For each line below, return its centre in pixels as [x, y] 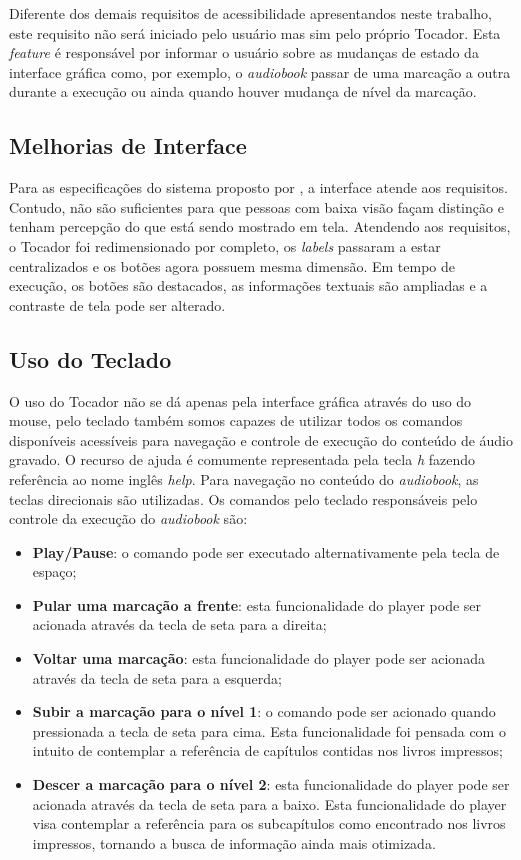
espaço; [54, 571]
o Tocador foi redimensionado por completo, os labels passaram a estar [225, 245]
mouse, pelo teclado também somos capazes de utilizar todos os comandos [236, 420]
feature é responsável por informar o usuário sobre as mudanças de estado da [244, 52]
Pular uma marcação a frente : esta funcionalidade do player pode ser [257, 604]
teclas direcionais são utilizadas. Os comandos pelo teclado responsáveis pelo [243, 498]
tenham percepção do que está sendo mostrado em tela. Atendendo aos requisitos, [260, 226]
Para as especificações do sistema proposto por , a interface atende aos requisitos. [258, 187]
